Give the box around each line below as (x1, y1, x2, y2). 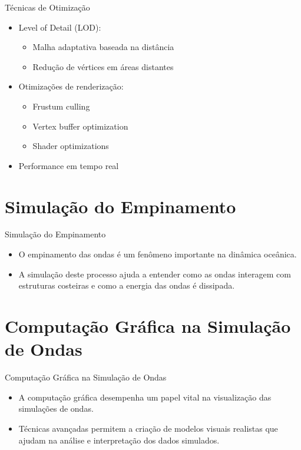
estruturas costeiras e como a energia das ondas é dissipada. (18, 279, 235, 292)
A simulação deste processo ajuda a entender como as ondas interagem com (18, 267, 291, 280)
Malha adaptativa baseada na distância (32, 41, 174, 53)
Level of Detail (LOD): (18, 21, 101, 33)
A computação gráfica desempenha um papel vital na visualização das (18, 391, 272, 403)
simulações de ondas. (18, 402, 94, 415)
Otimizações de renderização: (18, 80, 124, 92)
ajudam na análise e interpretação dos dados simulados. (18, 434, 220, 446)
